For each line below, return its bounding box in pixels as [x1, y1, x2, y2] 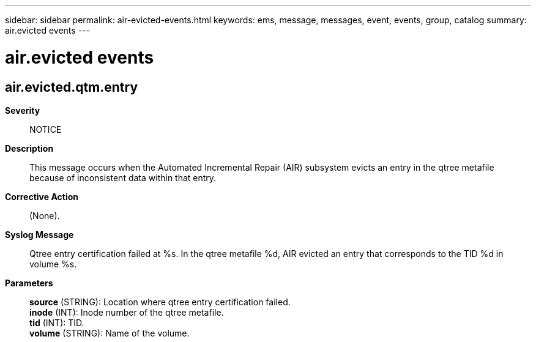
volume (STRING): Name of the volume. [29, 327, 190, 338]
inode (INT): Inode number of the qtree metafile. [29, 307, 224, 318]
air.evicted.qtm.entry [5, 79, 138, 95]
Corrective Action [5, 191, 78, 202]
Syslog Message [5, 229, 74, 240]
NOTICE [29, 124, 62, 135]
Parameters [5, 277, 53, 288]
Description [5, 143, 54, 154]
